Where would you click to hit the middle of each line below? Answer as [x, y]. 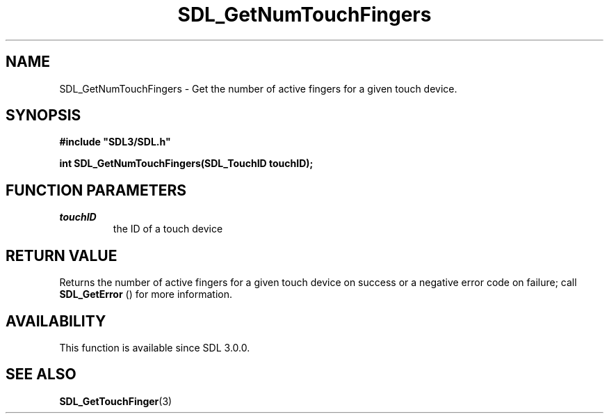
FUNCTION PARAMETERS [96, 190]
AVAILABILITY [56, 321]
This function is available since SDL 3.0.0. [155, 347]
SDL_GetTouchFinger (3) [116, 401]
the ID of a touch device [168, 229]
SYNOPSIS [43, 116]
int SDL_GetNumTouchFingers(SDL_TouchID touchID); [186, 164]
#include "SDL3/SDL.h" [115, 142]
